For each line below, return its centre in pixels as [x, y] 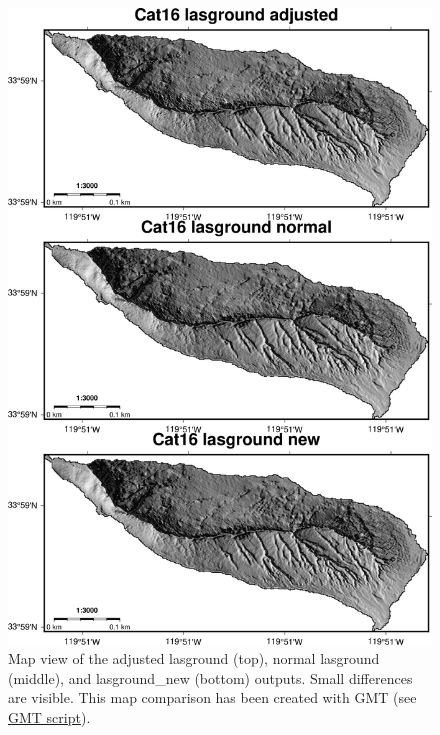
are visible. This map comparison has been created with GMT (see [212, 697]
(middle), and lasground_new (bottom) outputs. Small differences [210, 677]
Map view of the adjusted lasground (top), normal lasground [194, 658]
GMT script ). [49, 716]
